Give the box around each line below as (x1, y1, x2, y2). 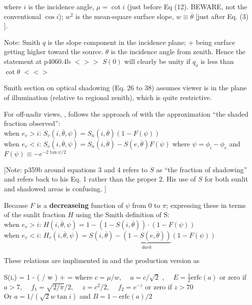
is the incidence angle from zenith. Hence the (111, 46, 246, 57)
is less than (200, 56, 234, 66)
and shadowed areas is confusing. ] (4, 183, 106, 193)
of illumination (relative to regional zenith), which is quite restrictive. (4, 92, 212, 102)
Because (4, 200, 28, 210)
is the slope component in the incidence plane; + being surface (47, 37, 235, 47)
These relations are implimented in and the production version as (4, 255, 200, 265)
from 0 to (132, 200, 160, 210)
